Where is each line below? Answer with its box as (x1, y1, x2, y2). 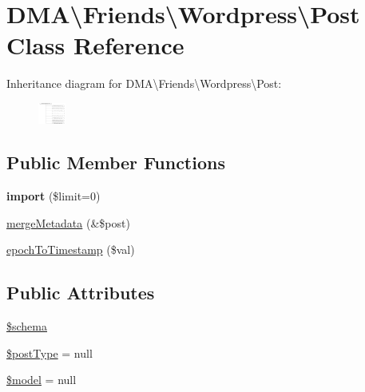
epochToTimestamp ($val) (6, 241, 135, 258)
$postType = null (6, 344, 93, 361)
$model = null (6, 371, 77, 388)
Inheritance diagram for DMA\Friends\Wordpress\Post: (6, 75, 282, 92)
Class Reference (6, 29, 184, 61)
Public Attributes (6, 280, 155, 305)
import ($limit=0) (6, 188, 101, 204)
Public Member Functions (6, 150, 225, 175)
